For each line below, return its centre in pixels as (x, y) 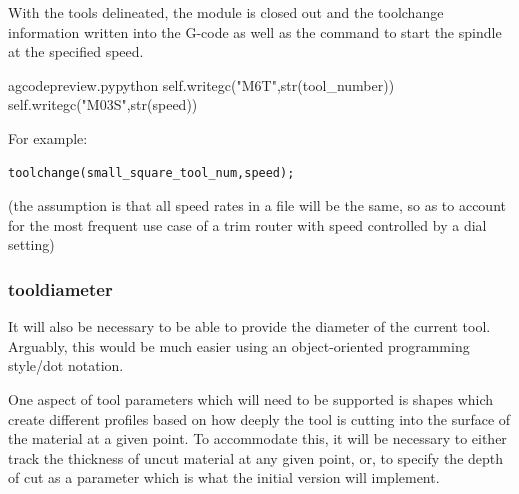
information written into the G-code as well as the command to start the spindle (255, 31)
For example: (48, 137)
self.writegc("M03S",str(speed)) (103, 104)
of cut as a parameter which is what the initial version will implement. (224, 477)
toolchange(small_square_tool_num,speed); (151, 172)
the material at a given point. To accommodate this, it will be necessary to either (257, 438)
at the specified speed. (76, 51)
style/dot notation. (66, 365)
